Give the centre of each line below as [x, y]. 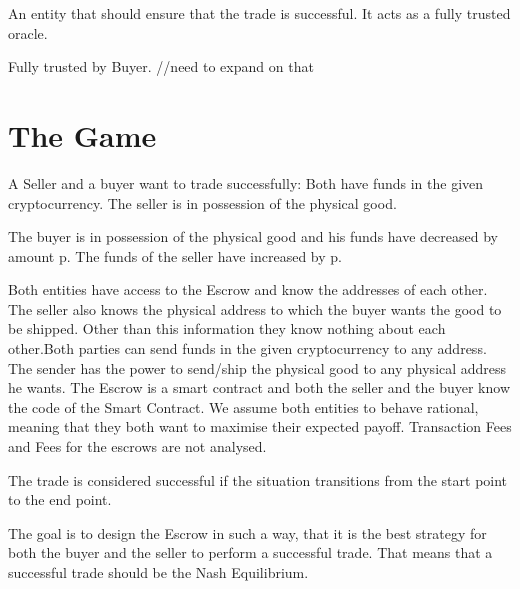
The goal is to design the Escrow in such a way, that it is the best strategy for [247, 532]
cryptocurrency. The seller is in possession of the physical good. [202, 202]
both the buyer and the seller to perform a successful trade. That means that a [250, 552]
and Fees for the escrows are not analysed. [137, 446]
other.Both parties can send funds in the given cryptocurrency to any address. [247, 348]
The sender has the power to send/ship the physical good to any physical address [257, 367]
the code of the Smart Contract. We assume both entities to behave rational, [243, 406]
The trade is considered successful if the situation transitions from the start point [258, 479]
